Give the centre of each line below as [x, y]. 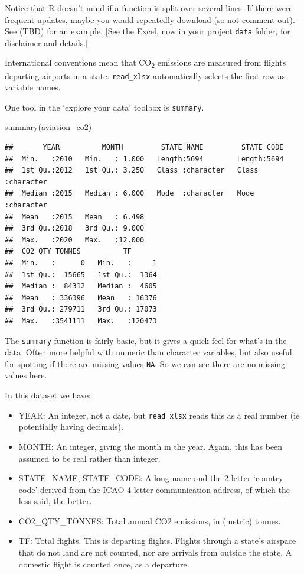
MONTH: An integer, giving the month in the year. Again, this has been [151, 446]
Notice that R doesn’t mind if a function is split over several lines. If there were [149, 8]
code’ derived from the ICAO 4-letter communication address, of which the [154, 489]
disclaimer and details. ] [46, 42]
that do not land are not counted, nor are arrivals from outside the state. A [155, 552]
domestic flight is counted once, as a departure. [104, 564]
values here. [26, 375]
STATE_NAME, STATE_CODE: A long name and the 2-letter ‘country [151, 478]
